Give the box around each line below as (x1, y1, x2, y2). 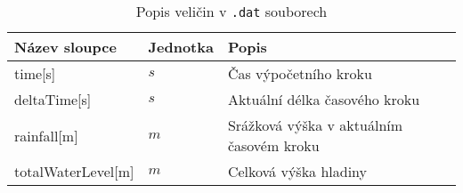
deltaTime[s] (14, 89, 92, 109)
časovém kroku (227, 135, 320, 156)
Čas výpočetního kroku (227, 63, 372, 84)
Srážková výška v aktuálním (227, 115, 403, 135)
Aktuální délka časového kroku (227, 89, 420, 109)
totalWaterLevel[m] (14, 161, 134, 181)
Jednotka (148, 36, 214, 57)
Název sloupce (14, 36, 117, 57)
